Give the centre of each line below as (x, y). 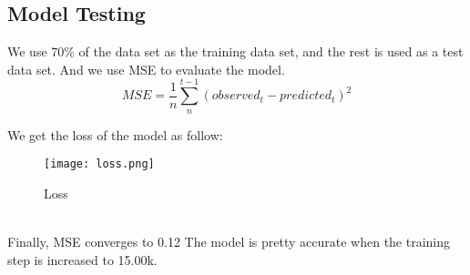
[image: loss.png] (99, 164)
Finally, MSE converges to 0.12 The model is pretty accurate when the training (229, 242)
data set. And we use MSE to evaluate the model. (146, 69)
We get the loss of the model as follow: (115, 134)
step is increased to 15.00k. (82, 259)
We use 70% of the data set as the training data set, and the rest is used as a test (235, 51)
